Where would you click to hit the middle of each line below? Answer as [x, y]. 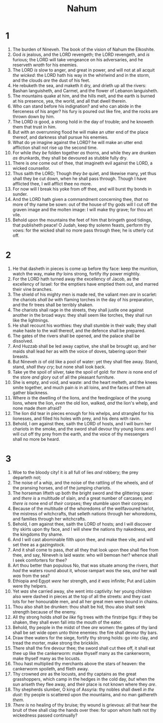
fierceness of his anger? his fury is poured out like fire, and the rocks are [85, 111]
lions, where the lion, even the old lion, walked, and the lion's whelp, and [85, 403]
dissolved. [23, 341]
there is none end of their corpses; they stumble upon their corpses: [81, 503]
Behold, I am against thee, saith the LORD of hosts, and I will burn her [82, 423]
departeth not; [27, 477]
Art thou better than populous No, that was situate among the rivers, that [85, 565]
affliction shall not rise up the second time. [55, 147]
